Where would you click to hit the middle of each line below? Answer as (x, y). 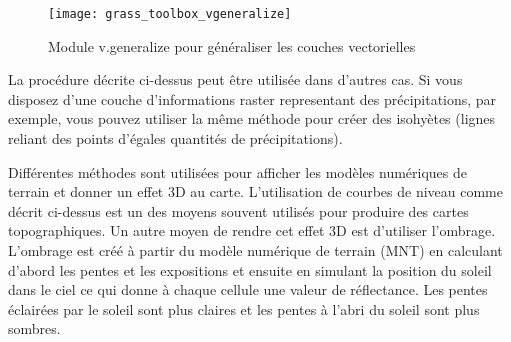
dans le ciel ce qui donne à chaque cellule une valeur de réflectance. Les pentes (248, 289)
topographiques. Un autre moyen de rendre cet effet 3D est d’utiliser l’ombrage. (252, 230)
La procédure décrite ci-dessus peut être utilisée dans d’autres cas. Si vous (235, 79)
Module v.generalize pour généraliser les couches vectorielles (232, 45)
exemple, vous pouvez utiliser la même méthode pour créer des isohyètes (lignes (252, 118)
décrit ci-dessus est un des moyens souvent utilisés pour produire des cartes (238, 210)
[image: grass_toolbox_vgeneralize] (170, 14)
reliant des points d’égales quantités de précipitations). (175, 138)
